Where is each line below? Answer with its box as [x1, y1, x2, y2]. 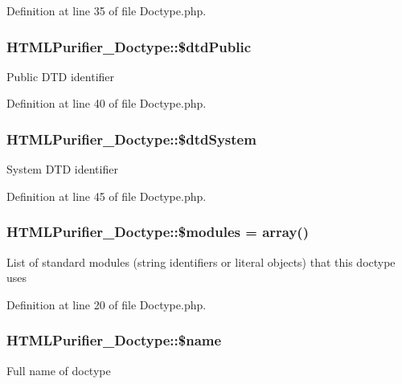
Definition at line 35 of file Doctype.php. [6, 2, 207, 18]
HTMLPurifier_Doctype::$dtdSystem [6, 129, 256, 149]
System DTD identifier [6, 161, 118, 178]
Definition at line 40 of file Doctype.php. [6, 95, 207, 112]
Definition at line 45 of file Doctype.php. [6, 187, 207, 204]
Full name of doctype [6, 362, 111, 378]
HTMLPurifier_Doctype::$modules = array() [6, 222, 309, 242]
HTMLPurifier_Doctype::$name [6, 330, 222, 350]
